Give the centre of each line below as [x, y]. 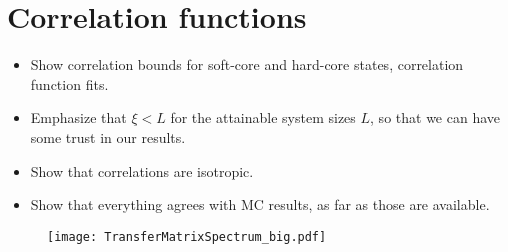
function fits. [69, 83]
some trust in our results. [108, 136]
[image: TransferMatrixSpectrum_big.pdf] [187, 236]
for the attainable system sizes [263, 117]
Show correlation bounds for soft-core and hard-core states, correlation [247, 64]
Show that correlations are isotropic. [142, 170]
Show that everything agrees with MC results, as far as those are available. [260, 204]
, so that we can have [435, 117]
